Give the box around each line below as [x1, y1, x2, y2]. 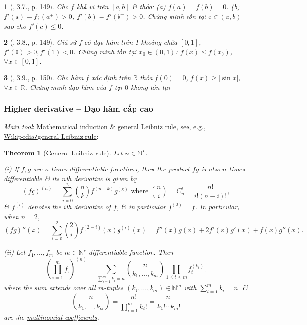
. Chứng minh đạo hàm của [25, 82, 106, 92]
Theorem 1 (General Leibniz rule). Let [4, 147, 123, 157]
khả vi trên [76, 1, 109, 11]
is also [201, 164, 220, 174]
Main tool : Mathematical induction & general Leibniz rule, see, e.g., [4, 121, 205, 132]
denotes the [27, 201, 61, 211]
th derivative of [66, 201, 111, 211]
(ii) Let [4, 247, 26, 257]
